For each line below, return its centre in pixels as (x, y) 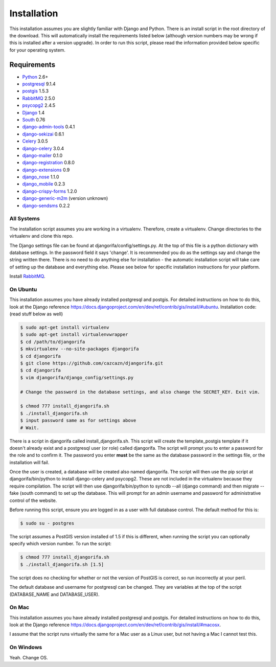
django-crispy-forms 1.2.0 (50, 191)
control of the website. (33, 500)
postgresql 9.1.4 (39, 84)
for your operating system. (38, 50)
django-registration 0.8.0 (49, 163)
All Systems (25, 219)
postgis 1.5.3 (35, 91)
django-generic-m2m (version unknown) (65, 198)
